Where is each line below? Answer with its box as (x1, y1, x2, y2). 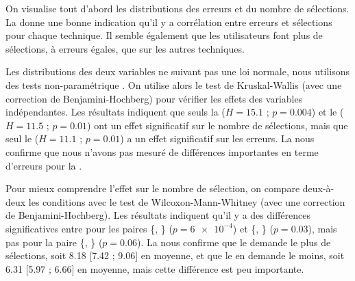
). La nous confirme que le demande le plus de (136, 235, 331, 249)
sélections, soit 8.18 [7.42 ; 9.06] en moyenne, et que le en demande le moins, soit (5, 248, 345, 263)
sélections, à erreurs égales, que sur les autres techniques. (5, 41, 245, 55)
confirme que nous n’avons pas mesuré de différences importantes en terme (5, 144, 319, 159)
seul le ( (5, 131, 39, 146)
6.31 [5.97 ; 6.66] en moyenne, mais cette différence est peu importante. (5, 261, 304, 276)
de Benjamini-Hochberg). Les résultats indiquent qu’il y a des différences (5, 208, 310, 222)
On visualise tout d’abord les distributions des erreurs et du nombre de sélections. (5, 1, 350, 15)
